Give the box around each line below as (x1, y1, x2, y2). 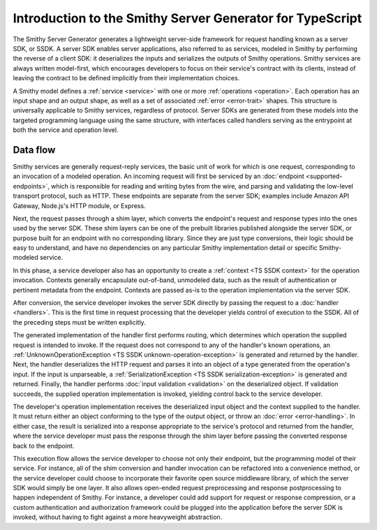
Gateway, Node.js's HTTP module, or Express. (13, 201, 146, 209)
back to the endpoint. (13, 441, 75, 450)
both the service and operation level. (13, 126, 119, 134)
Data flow (13, 144, 56, 156)
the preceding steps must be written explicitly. (13, 318, 146, 326)
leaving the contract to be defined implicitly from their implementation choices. (13, 74, 240, 82)
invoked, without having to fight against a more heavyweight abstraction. (13, 513, 223, 522)
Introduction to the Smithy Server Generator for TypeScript (13, 10, 362, 26)
